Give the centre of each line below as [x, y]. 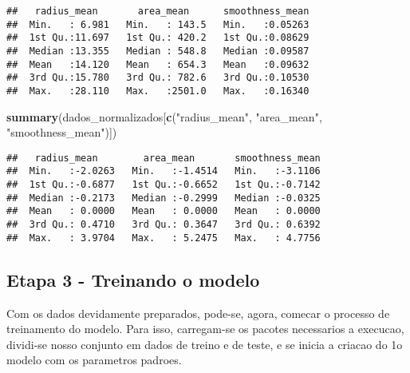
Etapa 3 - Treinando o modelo [133, 279]
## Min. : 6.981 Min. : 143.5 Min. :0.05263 [158, 24]
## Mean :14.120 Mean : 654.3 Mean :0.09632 [158, 64]
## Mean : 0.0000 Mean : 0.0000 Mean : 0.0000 [164, 211]
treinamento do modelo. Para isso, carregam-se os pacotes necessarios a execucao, [205, 329]
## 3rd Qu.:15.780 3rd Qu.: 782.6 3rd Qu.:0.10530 [158, 78]
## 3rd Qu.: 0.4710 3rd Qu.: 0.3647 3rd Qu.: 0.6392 [164, 225]
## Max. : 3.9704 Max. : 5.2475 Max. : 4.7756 [164, 238]
